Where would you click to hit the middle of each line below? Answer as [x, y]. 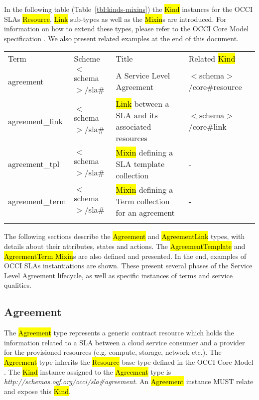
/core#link [207, 127]
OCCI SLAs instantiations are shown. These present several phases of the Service [128, 266]
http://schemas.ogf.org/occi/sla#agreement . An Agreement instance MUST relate [129, 381]
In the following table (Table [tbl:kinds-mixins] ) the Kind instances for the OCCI [128, 9]
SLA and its [137, 115]
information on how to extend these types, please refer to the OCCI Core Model [127, 29]
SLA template [140, 164]
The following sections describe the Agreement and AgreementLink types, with [125, 236]
